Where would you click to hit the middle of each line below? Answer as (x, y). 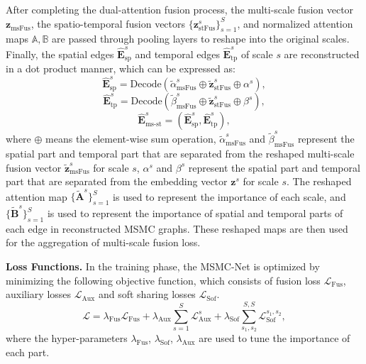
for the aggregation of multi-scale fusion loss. (103, 242)
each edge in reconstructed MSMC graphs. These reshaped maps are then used (177, 228)
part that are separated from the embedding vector (117, 181)
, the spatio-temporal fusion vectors (108, 23)
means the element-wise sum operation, (131, 139)
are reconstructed (322, 54)
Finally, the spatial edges (60, 54)
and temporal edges (177, 54)
